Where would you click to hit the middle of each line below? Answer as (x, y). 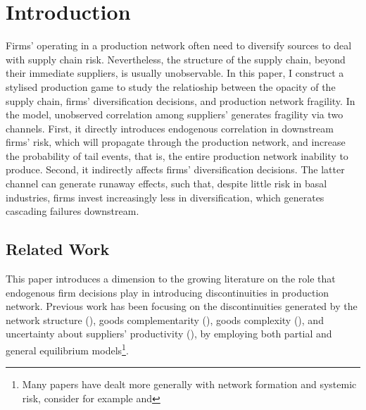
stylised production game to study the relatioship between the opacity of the (171, 86)
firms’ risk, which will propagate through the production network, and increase (176, 142)
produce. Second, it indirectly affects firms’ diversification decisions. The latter (175, 169)
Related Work (58, 249)
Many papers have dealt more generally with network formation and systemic (189, 384)
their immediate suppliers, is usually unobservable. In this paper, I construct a (175, 73)
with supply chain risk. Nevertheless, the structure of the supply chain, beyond (176, 59)
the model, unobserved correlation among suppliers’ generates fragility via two (175, 114)
